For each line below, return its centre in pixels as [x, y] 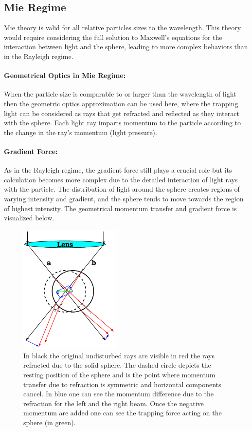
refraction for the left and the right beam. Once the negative [114, 403]
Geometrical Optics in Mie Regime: [65, 75]
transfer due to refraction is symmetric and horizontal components [122, 384]
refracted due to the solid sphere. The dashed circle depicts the [117, 365]
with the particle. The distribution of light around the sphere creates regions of [122, 189]
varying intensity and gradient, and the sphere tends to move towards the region [124, 198]
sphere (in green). [50, 422]
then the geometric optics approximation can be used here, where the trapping [121, 103]
